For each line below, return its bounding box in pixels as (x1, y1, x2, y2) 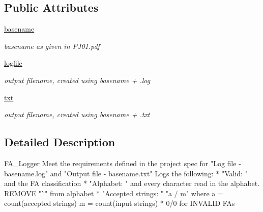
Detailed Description (4, 134, 115, 150)
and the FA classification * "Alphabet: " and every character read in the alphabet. (4, 178, 260, 189)
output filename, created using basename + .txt (4, 109, 150, 120)
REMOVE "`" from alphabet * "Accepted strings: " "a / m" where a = (4, 188, 223, 198)
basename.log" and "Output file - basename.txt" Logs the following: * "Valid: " (4, 168, 248, 178)
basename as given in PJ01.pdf (4, 40, 100, 51)
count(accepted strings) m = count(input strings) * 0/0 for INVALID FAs (4, 198, 235, 208)
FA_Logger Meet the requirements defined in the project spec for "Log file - (4, 157, 241, 168)
